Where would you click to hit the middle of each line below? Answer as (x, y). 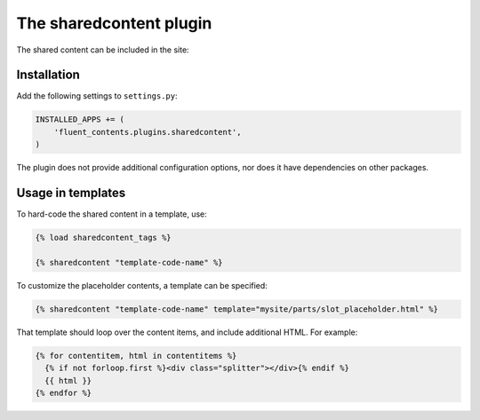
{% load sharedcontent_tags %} (104, 238)
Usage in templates (71, 193)
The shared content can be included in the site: (103, 50)
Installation (48, 75)
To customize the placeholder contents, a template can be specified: (142, 285)
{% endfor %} (64, 392)
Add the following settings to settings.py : (97, 96)
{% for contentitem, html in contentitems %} (136, 356)
